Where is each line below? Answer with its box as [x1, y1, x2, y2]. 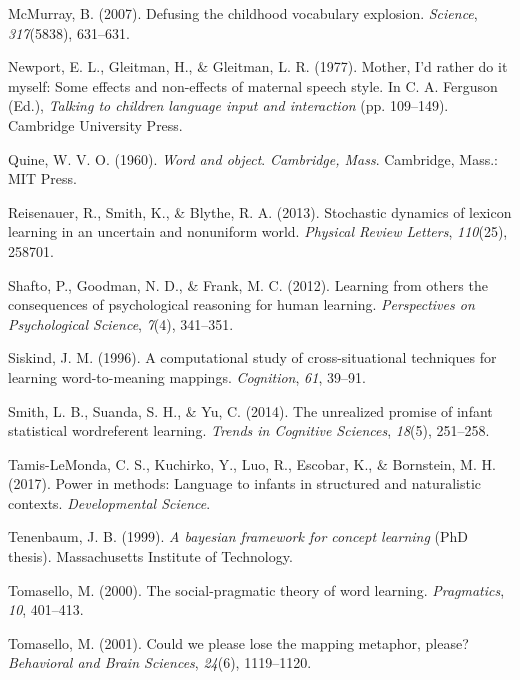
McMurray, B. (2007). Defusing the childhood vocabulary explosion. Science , [8, 3, 478, 23]
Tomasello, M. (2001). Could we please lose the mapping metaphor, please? [8, 632, 469, 653]
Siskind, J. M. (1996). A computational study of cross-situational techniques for [8, 347, 497, 368]
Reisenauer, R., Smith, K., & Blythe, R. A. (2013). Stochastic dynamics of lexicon [8, 201, 512, 222]
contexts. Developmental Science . [8, 492, 211, 513]
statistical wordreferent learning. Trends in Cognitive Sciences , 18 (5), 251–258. [8, 420, 490, 441]
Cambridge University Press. [8, 114, 183, 135]
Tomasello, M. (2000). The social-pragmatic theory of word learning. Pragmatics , [8, 579, 505, 600]
